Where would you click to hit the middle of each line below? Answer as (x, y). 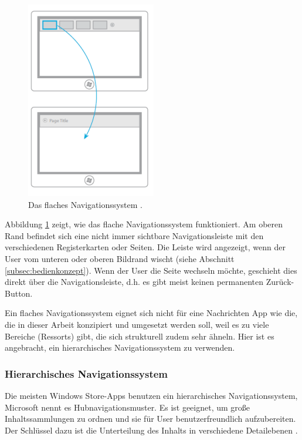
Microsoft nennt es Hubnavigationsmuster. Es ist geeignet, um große (128, 407)
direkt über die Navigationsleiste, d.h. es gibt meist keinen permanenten (134, 282)
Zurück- (280, 282)
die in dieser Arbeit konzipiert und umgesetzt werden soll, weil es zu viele (137, 324)
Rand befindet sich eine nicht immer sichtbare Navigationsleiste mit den (134, 235)
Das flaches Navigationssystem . (86, 204)
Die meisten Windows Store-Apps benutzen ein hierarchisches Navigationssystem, (151, 395)
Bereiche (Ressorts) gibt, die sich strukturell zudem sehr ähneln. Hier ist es (140, 336)
